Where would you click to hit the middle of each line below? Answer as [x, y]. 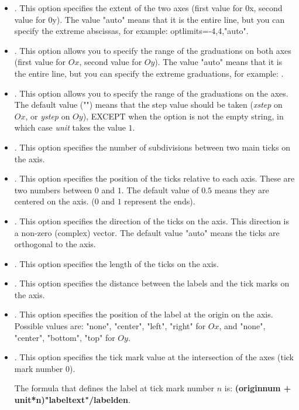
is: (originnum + [258, 388]
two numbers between [53, 189]
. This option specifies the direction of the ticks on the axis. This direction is [152, 221]
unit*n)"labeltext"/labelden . [72, 400]
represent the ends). [160, 201]
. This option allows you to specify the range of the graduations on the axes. [151, 93]
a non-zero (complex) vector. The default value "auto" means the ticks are [147, 232]
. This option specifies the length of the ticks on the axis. [116, 263]
